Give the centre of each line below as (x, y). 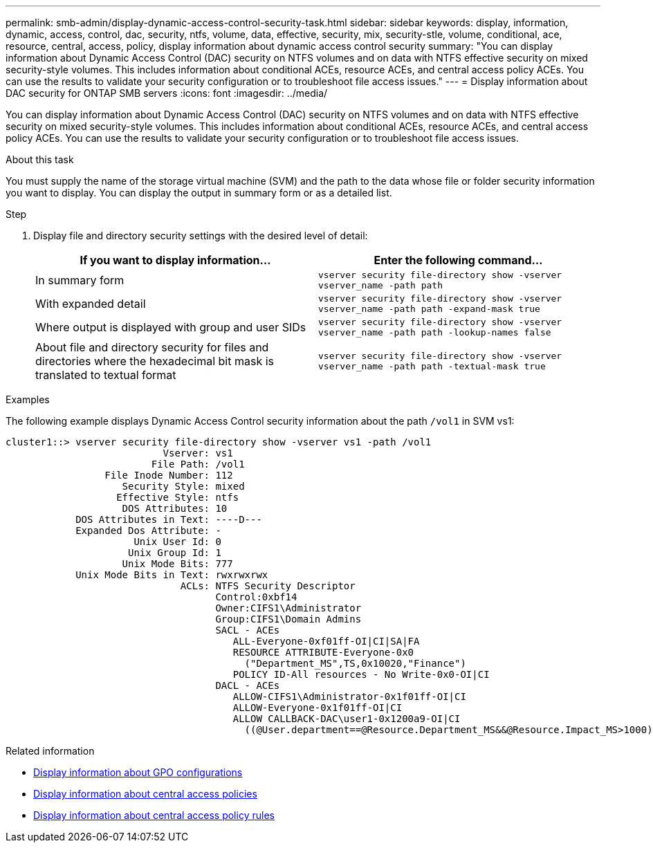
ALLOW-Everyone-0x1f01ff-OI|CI (318, 708)
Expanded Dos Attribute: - (148, 531)
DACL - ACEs (248, 685)
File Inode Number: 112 (169, 475)
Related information (50, 751)
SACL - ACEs (248, 630)
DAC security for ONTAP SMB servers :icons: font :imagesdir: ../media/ (167, 93)
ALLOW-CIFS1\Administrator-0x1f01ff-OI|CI (349, 697)
